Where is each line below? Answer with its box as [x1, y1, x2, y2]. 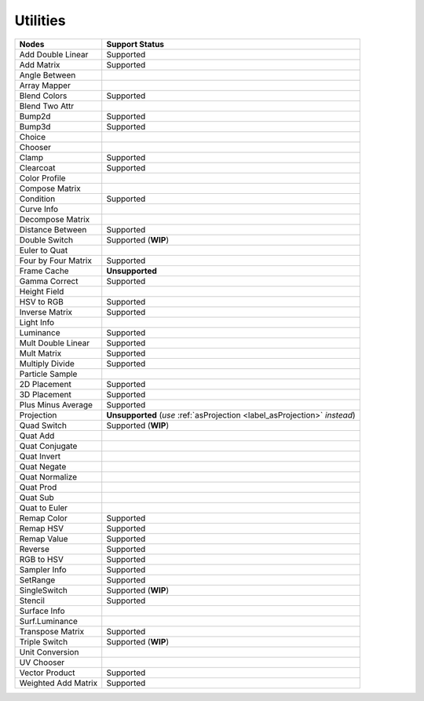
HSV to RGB [19, 296, 64, 307]
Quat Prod [19, 481, 57, 492]
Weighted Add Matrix [19, 677, 98, 688]
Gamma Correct [19, 276, 79, 287]
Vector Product [19, 667, 75, 678]
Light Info [19, 316, 55, 327]
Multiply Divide [19, 358, 75, 369]
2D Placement [19, 378, 72, 389]
